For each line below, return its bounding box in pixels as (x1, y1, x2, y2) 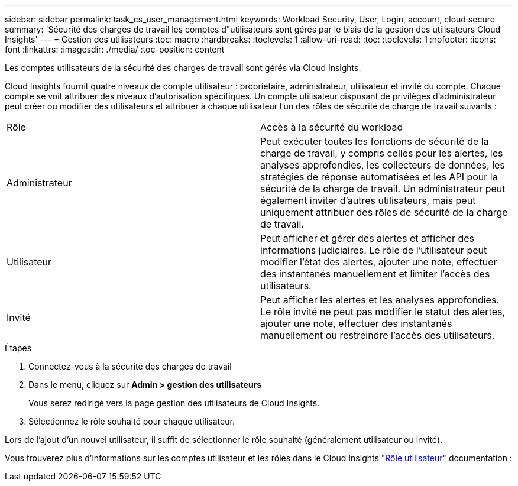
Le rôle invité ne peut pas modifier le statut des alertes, (260, 306, 506, 317)
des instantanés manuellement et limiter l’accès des (260, 268, 490, 280)
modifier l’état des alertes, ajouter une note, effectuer (260, 256, 497, 268)
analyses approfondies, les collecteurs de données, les (260, 159, 505, 171)
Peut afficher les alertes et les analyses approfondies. (260, 294, 499, 306)
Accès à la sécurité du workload (260, 121, 403, 133)
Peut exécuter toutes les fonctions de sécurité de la (260, 135, 489, 147)
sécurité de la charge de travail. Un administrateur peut (260, 183, 506, 195)
